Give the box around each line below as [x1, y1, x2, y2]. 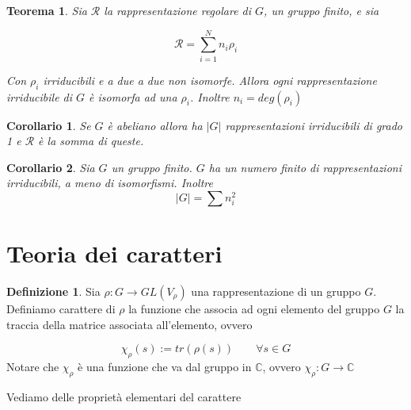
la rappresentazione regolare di [104, 2, 252, 18]
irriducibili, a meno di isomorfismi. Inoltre [6, 174, 213, 191]
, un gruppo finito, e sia [264, 2, 379, 18]
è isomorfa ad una [89, 88, 177, 105]
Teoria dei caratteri [6, 237, 223, 270]
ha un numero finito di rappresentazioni [208, 159, 401, 175]
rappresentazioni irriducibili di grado [225, 117, 403, 133]
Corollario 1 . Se [6, 117, 91, 133]
